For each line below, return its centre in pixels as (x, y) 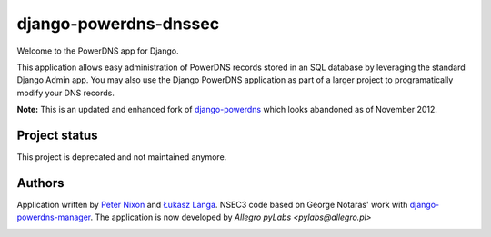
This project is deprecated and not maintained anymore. (122, 157)
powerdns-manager (54, 217)
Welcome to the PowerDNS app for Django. (98, 51)
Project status (58, 135)
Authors (40, 183)
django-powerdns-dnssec (118, 24)
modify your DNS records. (66, 93)
